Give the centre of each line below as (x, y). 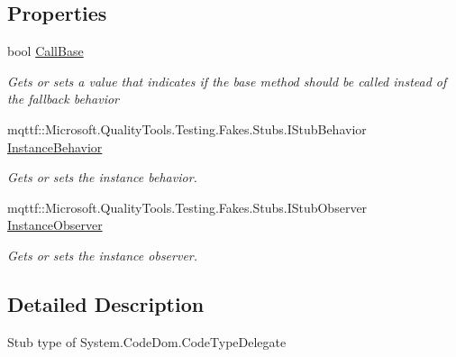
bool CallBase (46, 51)
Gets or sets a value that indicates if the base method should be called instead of (227, 81)
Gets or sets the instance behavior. (102, 177)
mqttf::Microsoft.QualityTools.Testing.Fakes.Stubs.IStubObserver (187, 207)
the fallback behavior (63, 99)
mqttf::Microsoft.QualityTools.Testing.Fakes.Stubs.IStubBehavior (187, 128)
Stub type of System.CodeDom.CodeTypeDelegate (147, 341)
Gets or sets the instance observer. (103, 255)
